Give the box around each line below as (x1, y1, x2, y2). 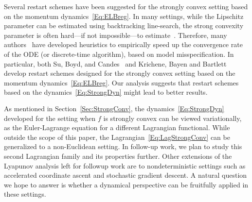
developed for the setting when (4, 113, 96, 123)
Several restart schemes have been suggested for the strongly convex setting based (4, 1, 248, 11)
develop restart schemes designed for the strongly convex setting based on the (4, 68, 235, 78)
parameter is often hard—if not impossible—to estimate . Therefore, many (4, 30, 227, 40)
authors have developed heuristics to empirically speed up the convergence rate (4, 39, 243, 50)
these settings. (4, 189, 46, 199)
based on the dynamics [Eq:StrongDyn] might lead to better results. (4, 87, 208, 97)
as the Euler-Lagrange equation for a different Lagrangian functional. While (4, 122, 230, 133)
